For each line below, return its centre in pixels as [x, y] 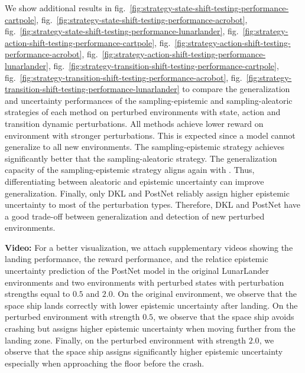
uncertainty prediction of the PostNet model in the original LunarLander [137, 271]
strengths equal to [38, 294]
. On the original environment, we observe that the [205, 294]
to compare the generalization [236, 89]
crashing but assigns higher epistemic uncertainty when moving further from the [150, 328]
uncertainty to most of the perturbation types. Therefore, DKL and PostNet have [152, 205]
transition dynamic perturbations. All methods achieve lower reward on [134, 123]
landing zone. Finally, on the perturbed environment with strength [126, 340]
